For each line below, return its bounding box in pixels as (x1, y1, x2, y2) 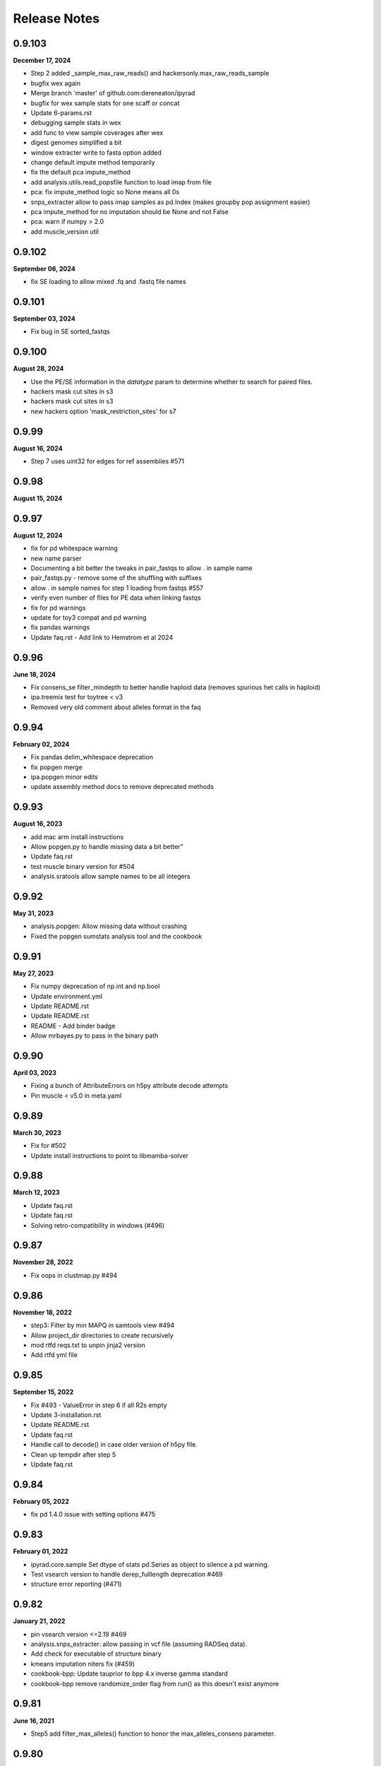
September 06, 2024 (13, 264, 75, 273)
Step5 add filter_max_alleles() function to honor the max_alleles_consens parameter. (30, 1729, 276, 1738)
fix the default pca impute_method (30, 168, 131, 177)
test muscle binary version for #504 (30, 862, 135, 870)
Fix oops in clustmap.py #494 (30, 1271, 118, 1279)
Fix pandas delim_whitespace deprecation (30, 753, 153, 761)
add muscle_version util (30, 227, 99, 236)
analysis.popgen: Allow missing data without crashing (30, 922, 187, 930)
